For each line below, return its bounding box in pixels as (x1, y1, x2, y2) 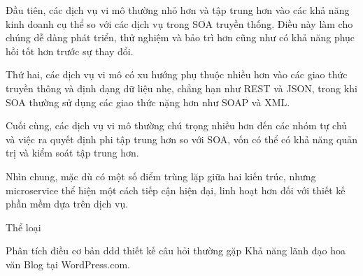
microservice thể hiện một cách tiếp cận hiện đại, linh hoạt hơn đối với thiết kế (6, 182, 346, 197)
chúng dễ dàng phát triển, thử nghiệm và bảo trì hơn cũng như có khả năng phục (6, 30, 355, 45)
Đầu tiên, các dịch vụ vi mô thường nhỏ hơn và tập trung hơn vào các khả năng (6, 3, 350, 17)
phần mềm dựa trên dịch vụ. (6, 196, 129, 211)
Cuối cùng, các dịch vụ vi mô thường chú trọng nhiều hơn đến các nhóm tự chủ (6, 118, 348, 133)
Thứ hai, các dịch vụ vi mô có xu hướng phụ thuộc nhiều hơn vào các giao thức (6, 67, 348, 82)
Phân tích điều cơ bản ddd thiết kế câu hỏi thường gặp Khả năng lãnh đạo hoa (6, 243, 346, 258)
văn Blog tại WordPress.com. (6, 256, 130, 271)
